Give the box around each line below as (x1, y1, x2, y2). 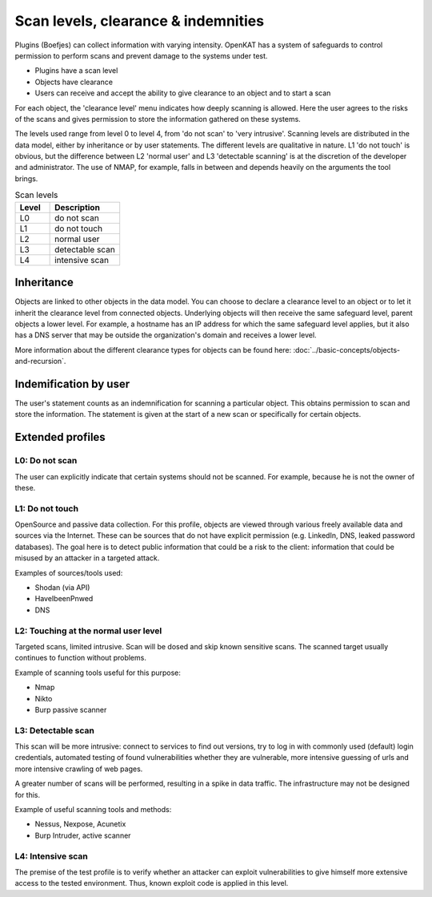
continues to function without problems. (14, 653, 147, 663)
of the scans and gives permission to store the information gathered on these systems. (14, 114, 302, 123)
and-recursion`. (14, 357, 66, 366)
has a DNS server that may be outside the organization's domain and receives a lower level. (14, 330, 317, 340)
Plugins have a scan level (34, 66, 118, 75)
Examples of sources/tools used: (14, 568, 123, 577)
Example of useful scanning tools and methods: (14, 804, 172, 814)
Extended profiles (14, 430, 106, 444)
